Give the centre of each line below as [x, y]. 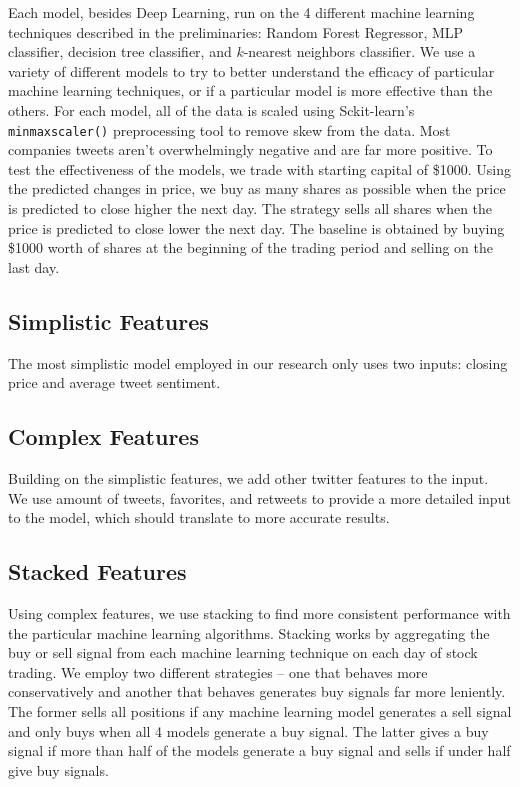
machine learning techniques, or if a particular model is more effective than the [250, 90]
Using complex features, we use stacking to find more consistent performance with [259, 612]
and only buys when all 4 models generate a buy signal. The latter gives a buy [248, 730]
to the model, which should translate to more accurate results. [199, 517]
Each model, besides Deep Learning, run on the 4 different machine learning [241, 12]
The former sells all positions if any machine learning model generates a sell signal [260, 710]
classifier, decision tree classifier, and [120, 51]
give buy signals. [58, 769]
